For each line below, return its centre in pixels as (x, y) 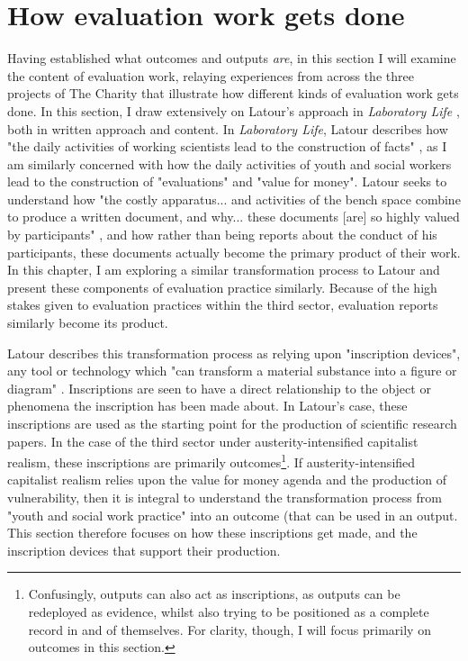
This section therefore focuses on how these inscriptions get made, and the (212, 533)
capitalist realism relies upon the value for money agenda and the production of (227, 480)
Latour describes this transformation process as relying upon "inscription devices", (234, 353)
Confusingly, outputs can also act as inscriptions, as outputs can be (214, 594)
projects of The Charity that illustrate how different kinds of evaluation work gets (233, 93)
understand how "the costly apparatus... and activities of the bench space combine (234, 199)
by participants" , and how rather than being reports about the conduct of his (222, 235)
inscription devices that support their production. (144, 550)
